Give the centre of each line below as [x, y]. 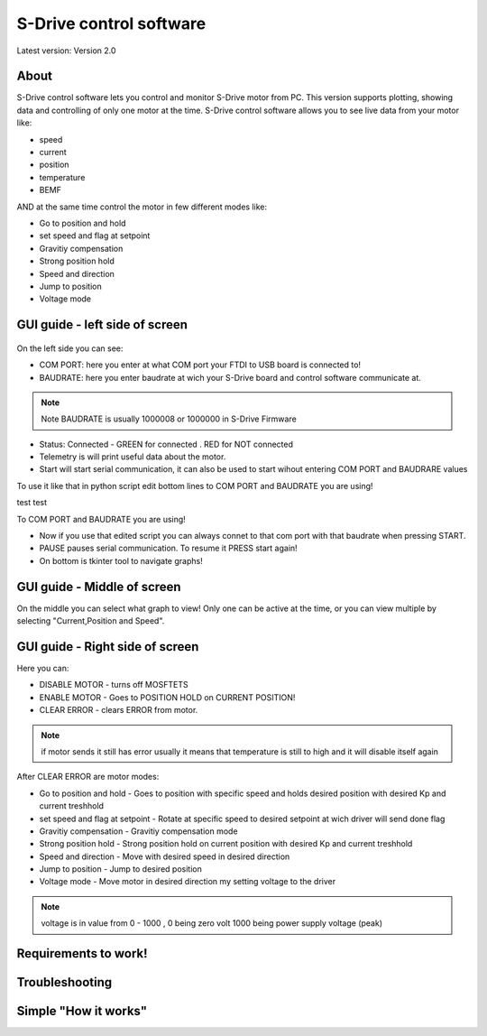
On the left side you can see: [70, 348]
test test [32, 503]
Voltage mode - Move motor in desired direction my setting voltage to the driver [188, 882]
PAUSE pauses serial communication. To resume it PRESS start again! [168, 548]
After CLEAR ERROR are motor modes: [88, 777]
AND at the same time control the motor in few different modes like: [142, 207]
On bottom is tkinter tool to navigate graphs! [121, 560]
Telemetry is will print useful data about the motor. [133, 457]
